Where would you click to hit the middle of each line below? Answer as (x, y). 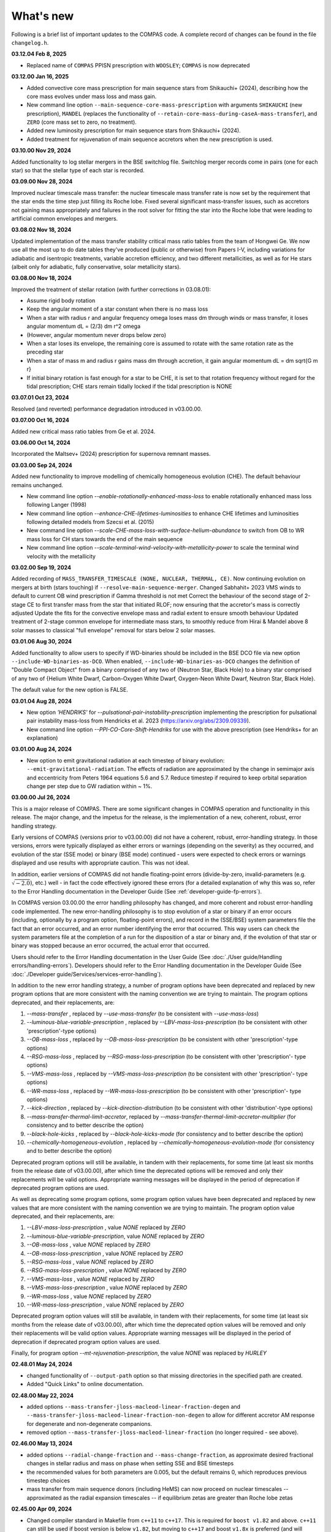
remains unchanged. (37, 485)
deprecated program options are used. (60, 1188)
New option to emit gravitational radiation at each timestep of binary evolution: (126, 760)
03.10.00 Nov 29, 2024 (41, 151)
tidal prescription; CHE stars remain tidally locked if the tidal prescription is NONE (129, 386)
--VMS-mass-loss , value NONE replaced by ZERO (90, 1279)
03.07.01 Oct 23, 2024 (40, 398)
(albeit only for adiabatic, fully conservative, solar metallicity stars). (96, 267)
